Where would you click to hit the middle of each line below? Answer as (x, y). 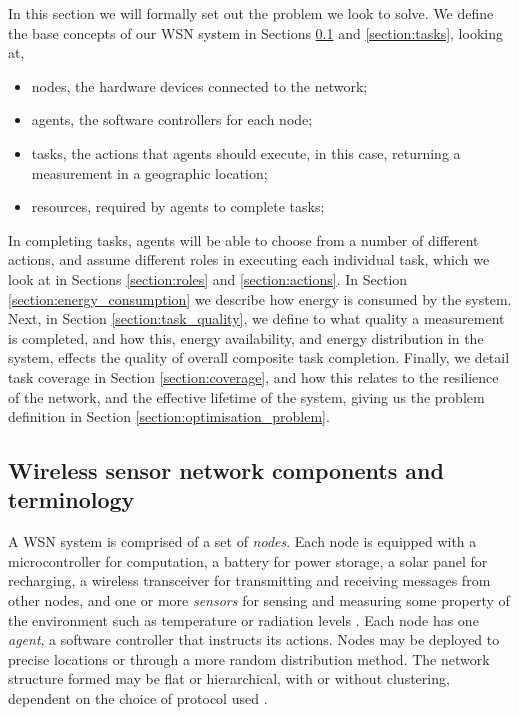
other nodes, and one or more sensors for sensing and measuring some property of (259, 600)
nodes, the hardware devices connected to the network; (199, 85)
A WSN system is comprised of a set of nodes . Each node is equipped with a (242, 541)
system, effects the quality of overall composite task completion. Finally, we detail (259, 357)
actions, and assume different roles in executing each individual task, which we (249, 259)
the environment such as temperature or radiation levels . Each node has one (243, 619)
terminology (71, 499)
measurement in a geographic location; (149, 172)
